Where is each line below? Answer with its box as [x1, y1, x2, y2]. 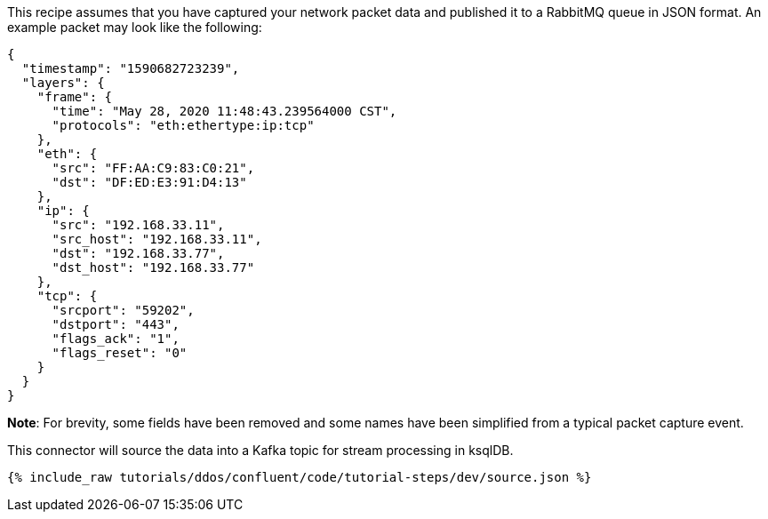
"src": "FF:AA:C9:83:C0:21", [52, 161, 255, 175]
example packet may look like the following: [7, 20, 262, 35]
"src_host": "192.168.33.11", [52, 232, 262, 246]
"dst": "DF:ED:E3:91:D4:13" [52, 175, 247, 189]
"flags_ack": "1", [52, 331, 180, 346]
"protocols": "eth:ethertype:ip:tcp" [52, 118, 315, 132]
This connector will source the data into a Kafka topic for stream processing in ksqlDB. [7, 443, 514, 458]
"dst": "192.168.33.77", [52, 246, 225, 260]
